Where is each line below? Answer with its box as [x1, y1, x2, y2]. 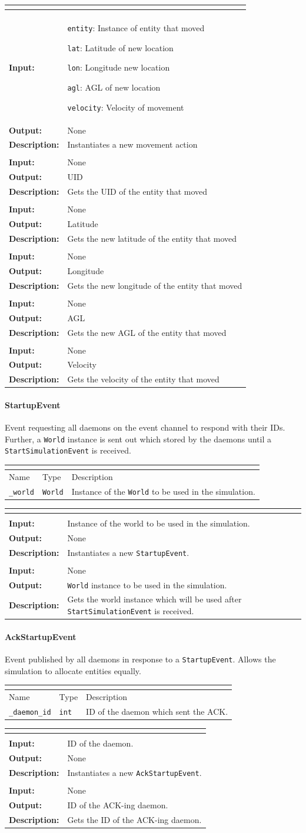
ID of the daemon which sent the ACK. [86, 705, 228, 717]
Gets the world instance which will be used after [67, 593, 242, 605]
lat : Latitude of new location [67, 41, 174, 54]
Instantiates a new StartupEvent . [67, 546, 189, 558]
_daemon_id [9, 708, 51, 717]
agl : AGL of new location [67, 81, 161, 93]
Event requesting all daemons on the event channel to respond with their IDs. [5, 421, 285, 434]
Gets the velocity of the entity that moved [67, 373, 219, 385]
